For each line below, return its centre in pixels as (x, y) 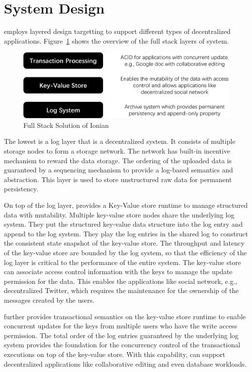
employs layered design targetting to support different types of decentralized (117, 31)
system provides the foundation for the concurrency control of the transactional (122, 345)
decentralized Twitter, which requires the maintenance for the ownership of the (121, 290)
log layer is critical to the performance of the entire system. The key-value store (123, 262)
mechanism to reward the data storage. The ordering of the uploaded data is (118, 160)
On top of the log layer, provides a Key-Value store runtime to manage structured (126, 205)
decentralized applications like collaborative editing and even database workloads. (125, 364)
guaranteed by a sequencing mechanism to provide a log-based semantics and (118, 170)
